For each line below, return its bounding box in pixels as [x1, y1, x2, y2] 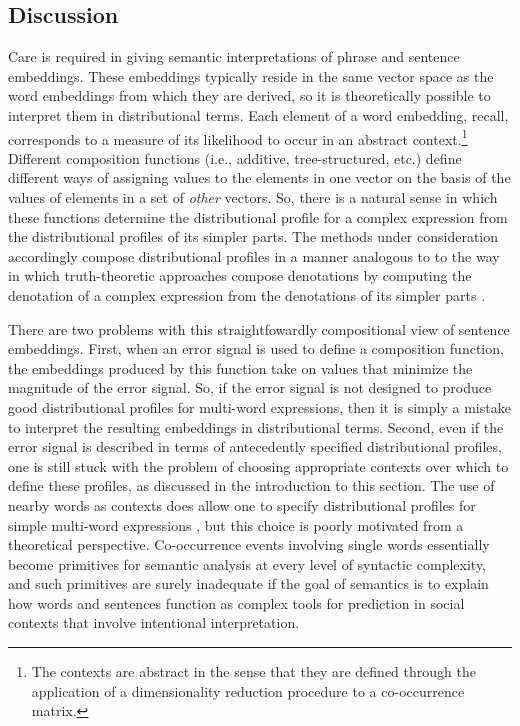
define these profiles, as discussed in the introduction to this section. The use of [8, 475, 495, 496]
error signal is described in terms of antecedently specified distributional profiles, [8, 436, 502, 457]
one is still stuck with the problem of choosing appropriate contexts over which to [8, 455, 509, 476]
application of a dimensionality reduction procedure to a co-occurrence [31, 680, 465, 701]
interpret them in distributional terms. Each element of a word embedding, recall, [8, 104, 509, 125]
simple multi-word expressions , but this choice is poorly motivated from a [8, 514, 464, 535]
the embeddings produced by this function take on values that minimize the [8, 357, 473, 378]
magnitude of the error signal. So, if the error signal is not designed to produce [8, 377, 492, 398]
